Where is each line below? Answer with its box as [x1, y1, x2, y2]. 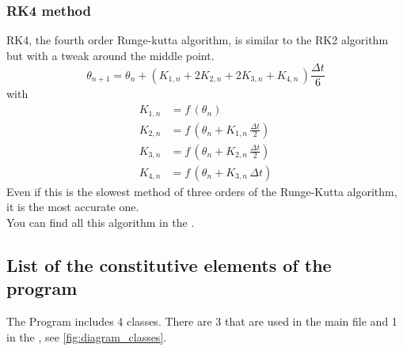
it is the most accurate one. [6, 198, 139, 215]
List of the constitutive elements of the [6, 252, 332, 277]
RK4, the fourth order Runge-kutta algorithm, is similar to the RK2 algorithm [6, 32, 389, 48]
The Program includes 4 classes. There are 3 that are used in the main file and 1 [6, 313, 397, 330]
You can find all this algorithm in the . [6, 213, 195, 230]
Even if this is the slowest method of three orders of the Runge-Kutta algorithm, [6, 183, 397, 199]
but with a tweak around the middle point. [6, 47, 215, 63]
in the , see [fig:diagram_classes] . [6, 328, 167, 345]
